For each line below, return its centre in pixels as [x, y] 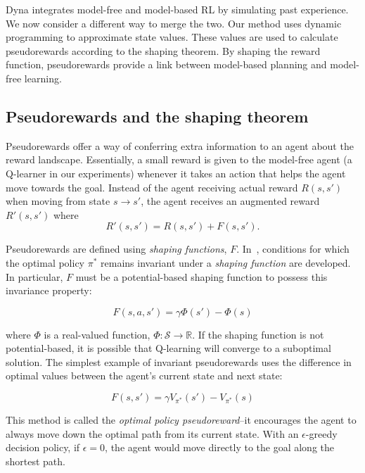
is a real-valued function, [97, 334]
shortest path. [36, 461]
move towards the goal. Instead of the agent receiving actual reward [152, 187]
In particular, [34, 276]
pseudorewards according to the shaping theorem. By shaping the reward [163, 50]
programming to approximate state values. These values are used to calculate [172, 37]
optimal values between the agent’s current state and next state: [144, 376]
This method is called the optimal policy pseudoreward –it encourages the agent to [181, 420]
